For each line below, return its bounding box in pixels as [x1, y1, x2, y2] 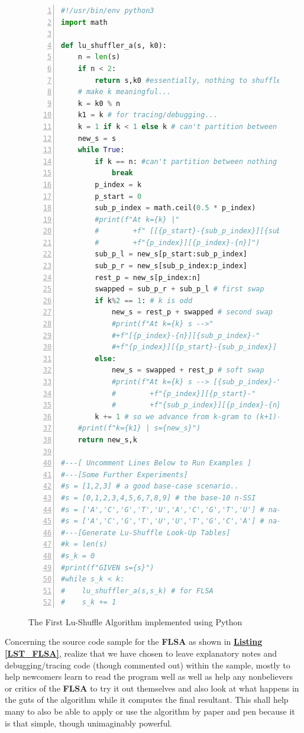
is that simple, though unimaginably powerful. [5, 716, 172, 729]
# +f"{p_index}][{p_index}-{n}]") [95, 238, 260, 247]
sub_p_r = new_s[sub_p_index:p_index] [95, 262, 248, 271]
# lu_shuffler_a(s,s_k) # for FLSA [61, 586, 214, 595]
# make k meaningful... [77, 88, 172, 97]
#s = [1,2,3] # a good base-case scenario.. [61, 482, 239, 491]
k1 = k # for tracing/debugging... [77, 111, 218, 120]
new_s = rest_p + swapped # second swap [111, 308, 273, 317]
